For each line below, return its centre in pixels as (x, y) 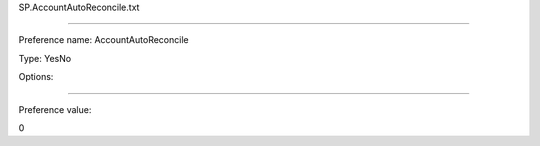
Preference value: (55, 109)
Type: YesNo (45, 58)
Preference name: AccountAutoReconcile (103, 40)
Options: (36, 77)
